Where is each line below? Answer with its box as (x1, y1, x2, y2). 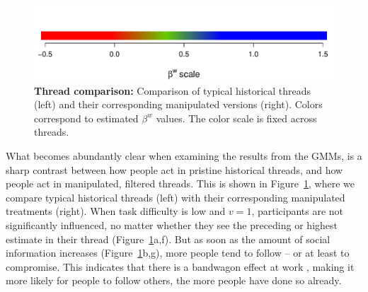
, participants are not (251, 204, 344, 218)
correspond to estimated (34, 110, 139, 125)
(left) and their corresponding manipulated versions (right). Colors (34, 97, 323, 112)
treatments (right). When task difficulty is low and (6, 204, 226, 218)
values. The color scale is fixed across (156, 110, 317, 125)
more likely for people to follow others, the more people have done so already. (6, 273, 342, 288)
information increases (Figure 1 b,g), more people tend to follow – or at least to (6, 245, 350, 260)
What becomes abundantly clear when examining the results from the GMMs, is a (6, 148, 362, 163)
